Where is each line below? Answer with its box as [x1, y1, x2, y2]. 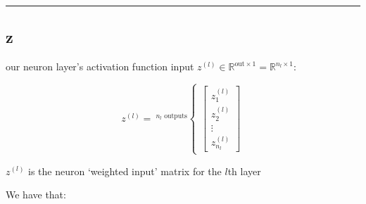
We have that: [6, 187, 66, 202]
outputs [164, 112, 187, 120]
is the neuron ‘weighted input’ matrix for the [28, 163, 222, 178]
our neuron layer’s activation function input [6, 59, 194, 74]
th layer [227, 163, 261, 178]
